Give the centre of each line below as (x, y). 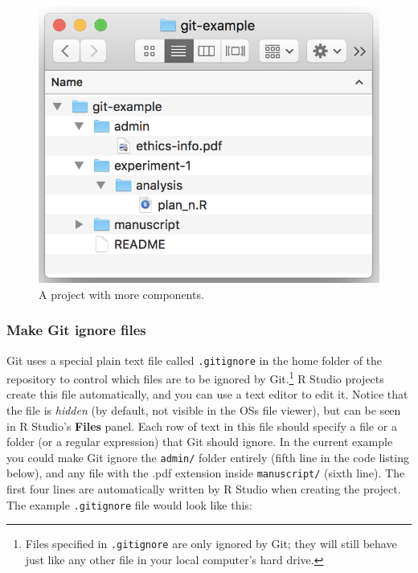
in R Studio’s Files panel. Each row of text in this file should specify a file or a (202, 426)
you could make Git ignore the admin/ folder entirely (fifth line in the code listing (208, 457)
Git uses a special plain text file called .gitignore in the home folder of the (195, 360)
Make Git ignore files (76, 330)
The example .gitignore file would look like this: (129, 504)
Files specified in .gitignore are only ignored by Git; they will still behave (211, 544)
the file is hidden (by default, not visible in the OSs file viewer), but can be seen (204, 410)
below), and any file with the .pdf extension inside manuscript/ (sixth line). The (206, 473)
